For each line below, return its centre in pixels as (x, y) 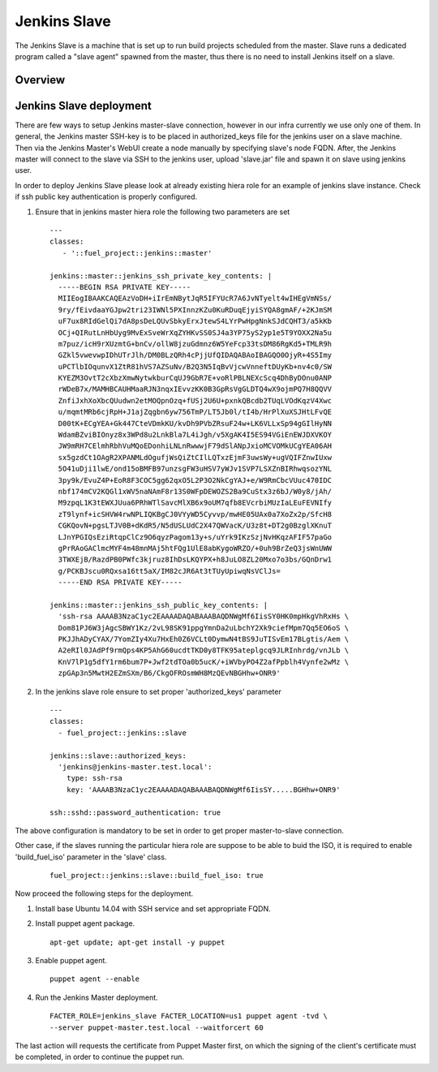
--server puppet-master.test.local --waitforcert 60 (157, 1027)
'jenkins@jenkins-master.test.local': (135, 766)
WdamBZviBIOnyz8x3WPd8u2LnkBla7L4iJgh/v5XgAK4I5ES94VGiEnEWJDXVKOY (195, 435)
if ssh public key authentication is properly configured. (106, 197)
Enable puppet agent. (71, 961)
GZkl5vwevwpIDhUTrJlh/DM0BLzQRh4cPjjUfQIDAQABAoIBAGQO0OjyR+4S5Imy (195, 355)
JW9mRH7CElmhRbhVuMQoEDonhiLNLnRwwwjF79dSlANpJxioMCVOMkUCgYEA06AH (195, 446)
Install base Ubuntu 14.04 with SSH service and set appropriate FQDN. (153, 908)
